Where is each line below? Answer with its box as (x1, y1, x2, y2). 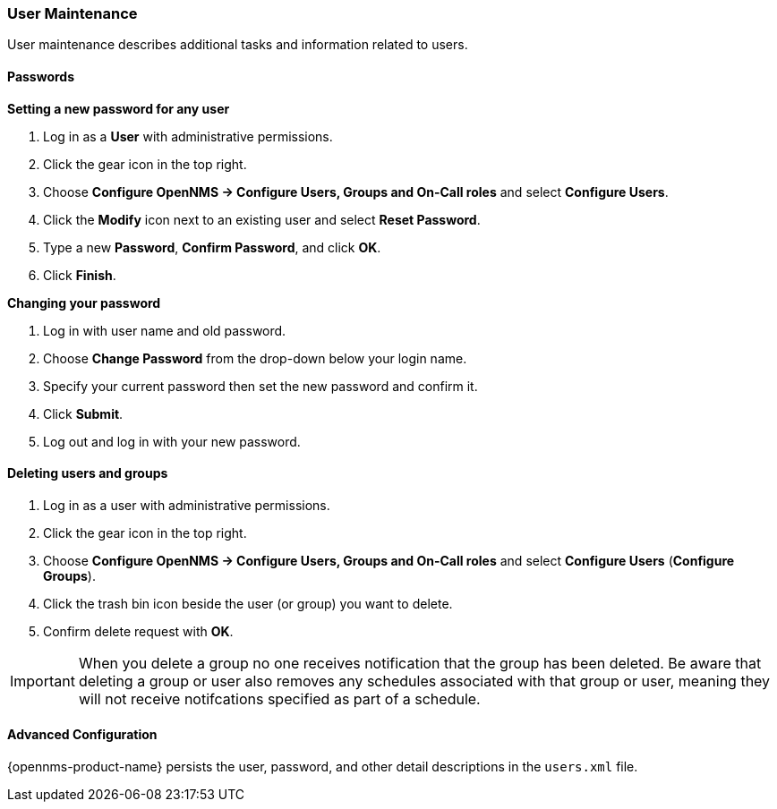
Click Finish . (43, 267, 116, 283)
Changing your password (7, 294, 161, 311)
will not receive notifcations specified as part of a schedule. (78, 689, 481, 708)
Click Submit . (43, 405, 124, 422)
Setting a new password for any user (7, 100, 230, 116)
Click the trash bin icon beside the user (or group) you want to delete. (43, 595, 453, 611)
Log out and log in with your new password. (43, 433, 301, 449)
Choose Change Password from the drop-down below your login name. (43, 350, 467, 366)
